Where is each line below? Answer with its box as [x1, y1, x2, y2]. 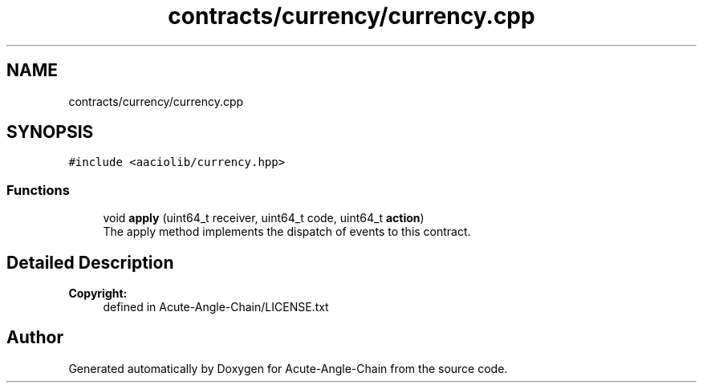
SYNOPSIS [6, 122, 94, 143]
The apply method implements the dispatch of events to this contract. [103, 225, 471, 239]
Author [6, 327, 63, 348]
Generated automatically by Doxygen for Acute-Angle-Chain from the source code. [68, 361, 508, 375]
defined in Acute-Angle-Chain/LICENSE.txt [103, 300, 329, 314]
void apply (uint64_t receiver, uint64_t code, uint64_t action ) [103, 211, 425, 225]
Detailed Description [6, 252, 174, 273]
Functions [6, 181, 70, 198]
